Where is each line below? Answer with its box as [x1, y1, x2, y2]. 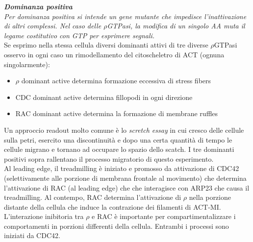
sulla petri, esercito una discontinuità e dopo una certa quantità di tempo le [4, 134, 232, 145]
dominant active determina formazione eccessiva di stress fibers [21, 75, 211, 86]
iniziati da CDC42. [4, 230, 60, 241]
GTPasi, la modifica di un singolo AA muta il [107, 21, 245, 31]
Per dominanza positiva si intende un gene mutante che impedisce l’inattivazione [4, 11, 247, 21]
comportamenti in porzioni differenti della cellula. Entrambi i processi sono [4, 220, 229, 231]
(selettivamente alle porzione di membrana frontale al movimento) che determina [4, 172, 247, 183]
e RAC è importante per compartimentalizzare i [92, 211, 236, 221]
